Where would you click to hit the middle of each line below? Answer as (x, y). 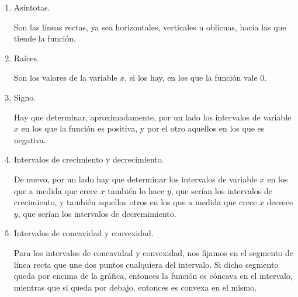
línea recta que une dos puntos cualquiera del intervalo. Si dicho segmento (146, 264)
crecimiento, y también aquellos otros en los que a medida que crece (135, 202)
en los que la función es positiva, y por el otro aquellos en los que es (143, 128)
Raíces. (26, 58)
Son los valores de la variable (65, 77)
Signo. (25, 97)
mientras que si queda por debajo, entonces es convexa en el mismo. (135, 287)
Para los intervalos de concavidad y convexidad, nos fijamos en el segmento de (153, 252)
